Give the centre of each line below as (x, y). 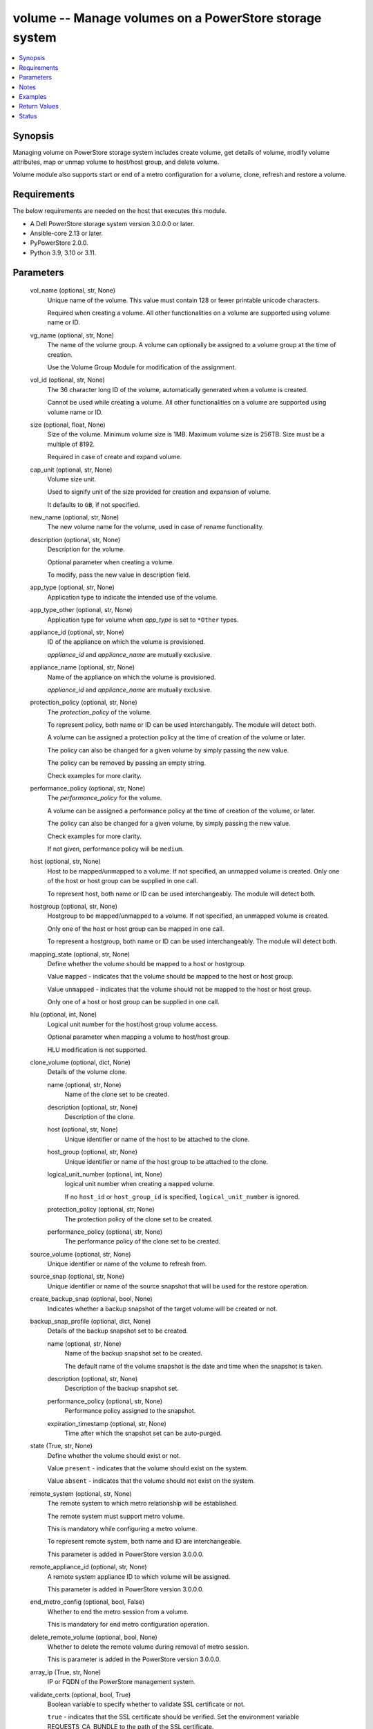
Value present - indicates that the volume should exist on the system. (147, 1468)
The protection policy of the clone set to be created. (139, 1219)
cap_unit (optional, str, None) (71, 470)
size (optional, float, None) (68, 425)
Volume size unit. (72, 479)
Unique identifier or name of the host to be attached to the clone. (157, 1139)
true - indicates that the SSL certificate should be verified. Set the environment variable (173, 1717)
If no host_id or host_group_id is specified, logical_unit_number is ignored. (182, 1196)
